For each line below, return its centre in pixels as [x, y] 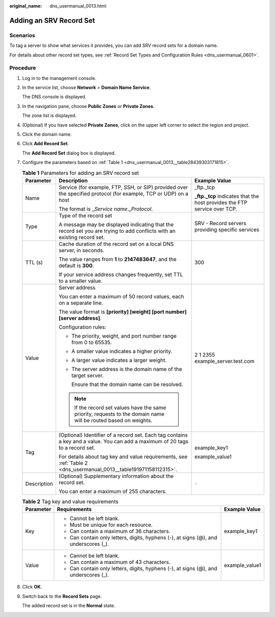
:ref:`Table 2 [73, 463]
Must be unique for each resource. [111, 525]
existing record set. [82, 237]
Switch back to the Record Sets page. [62, 596]
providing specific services [227, 229]
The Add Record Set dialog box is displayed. [69, 153]
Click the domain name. [47, 135]
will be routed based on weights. [113, 420]
